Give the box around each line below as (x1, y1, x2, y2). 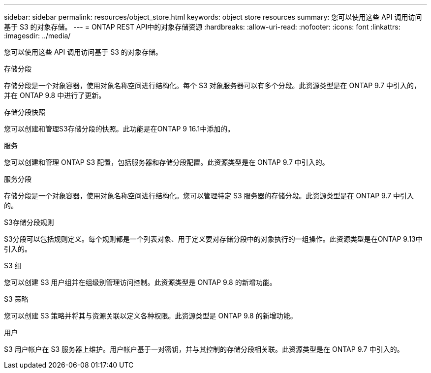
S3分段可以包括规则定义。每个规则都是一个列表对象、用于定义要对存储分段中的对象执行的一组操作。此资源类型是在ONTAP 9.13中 (4, 235, 423, 243)
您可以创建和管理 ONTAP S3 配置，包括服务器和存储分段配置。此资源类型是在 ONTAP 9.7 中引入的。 (4, 158, 329, 166)
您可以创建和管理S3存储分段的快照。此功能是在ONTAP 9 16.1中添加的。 (4, 124, 235, 133)
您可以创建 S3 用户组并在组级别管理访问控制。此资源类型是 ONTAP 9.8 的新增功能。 (4, 278, 277, 286)
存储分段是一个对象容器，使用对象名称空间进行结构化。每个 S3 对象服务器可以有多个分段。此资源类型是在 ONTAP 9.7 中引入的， (4, 81, 421, 90)
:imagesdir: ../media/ (4, 31, 71, 40)
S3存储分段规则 (4, 218, 54, 226)
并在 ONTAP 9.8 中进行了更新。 (4, 91, 106, 99)
